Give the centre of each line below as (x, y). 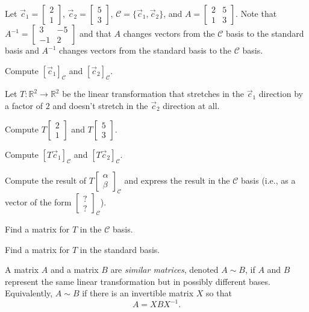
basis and (22, 50)
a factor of (24, 105)
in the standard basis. (120, 249)
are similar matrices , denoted (164, 270)
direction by (281, 94)
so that (219, 293)
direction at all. (191, 105)
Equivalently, (29, 293)
